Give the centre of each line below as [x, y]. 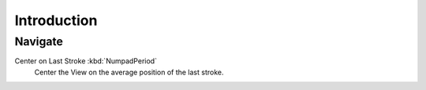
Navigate [39, 41]
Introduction [56, 20]
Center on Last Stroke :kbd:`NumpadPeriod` [86, 61]
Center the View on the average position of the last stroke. [129, 72]
